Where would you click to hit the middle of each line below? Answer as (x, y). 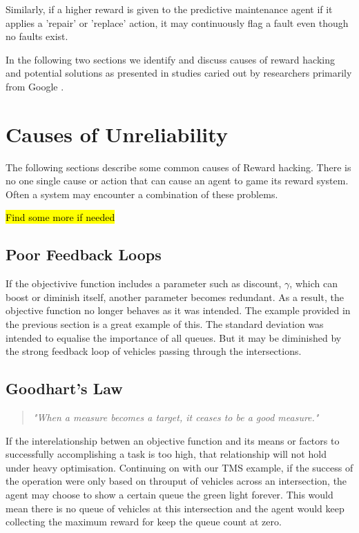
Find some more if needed (60, 217)
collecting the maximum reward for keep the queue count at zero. (144, 522)
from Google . (35, 86)
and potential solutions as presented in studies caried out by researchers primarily (179, 73)
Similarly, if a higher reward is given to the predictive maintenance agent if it (169, 9)
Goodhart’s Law (64, 388)
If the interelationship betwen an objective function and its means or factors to (173, 440)
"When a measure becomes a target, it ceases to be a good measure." (176, 417)
